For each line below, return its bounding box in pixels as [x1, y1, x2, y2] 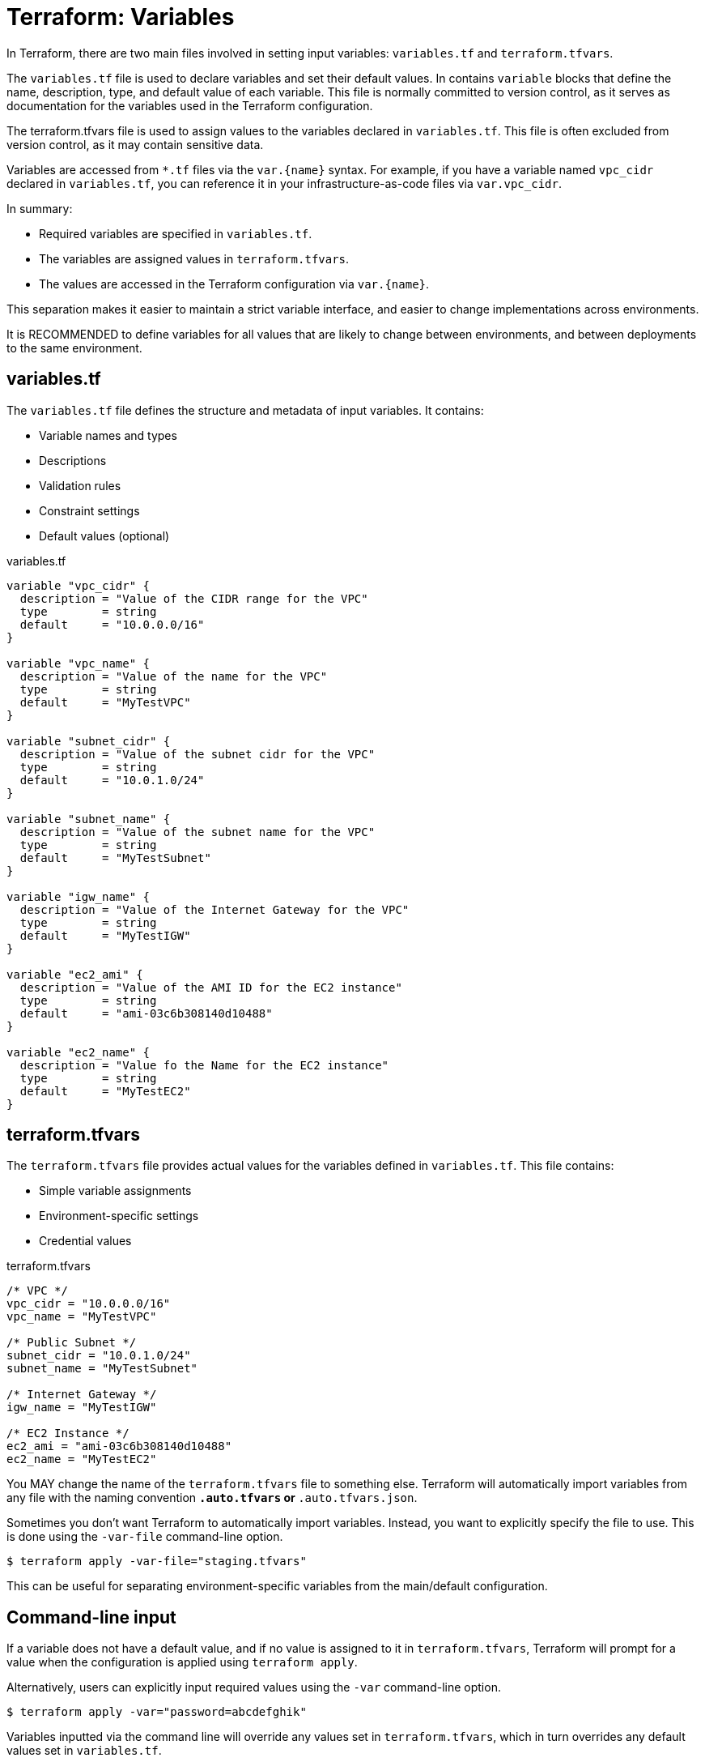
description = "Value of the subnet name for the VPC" [19, 825, 376, 838]
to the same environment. [6, 340, 142, 355]
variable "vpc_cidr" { [6, 578, 151, 592]
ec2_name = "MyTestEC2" [6, 1453, 157, 1466]
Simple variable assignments [39, 1184, 192, 1198]
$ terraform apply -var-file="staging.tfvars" [6, 1555, 307, 1568]
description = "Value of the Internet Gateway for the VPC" [19, 902, 410, 916]
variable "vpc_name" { [6, 656, 151, 670]
